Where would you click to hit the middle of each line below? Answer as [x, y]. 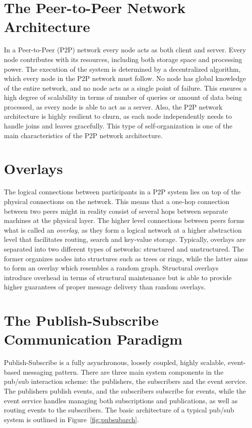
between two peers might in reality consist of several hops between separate [116, 211]
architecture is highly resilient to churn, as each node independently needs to [118, 116]
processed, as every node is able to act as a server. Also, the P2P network [113, 106]
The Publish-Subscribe [81, 320]
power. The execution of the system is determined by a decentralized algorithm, [122, 69]
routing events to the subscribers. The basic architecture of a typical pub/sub [119, 410]
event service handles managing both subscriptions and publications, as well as [121, 400]
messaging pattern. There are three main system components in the [123, 372]
